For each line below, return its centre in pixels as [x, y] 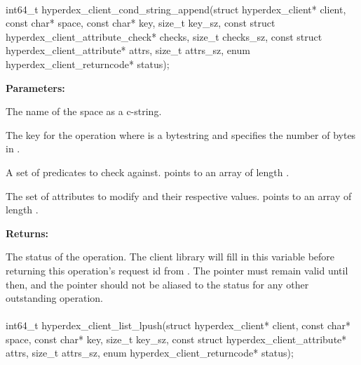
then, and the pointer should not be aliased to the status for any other [157, 284]
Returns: [27, 233]
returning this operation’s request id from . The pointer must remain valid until [177, 270]
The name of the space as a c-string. [84, 111]
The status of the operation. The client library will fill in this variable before [170, 257]
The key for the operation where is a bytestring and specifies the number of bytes [181, 134]
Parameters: [35, 87]
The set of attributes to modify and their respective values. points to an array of [179, 195]
